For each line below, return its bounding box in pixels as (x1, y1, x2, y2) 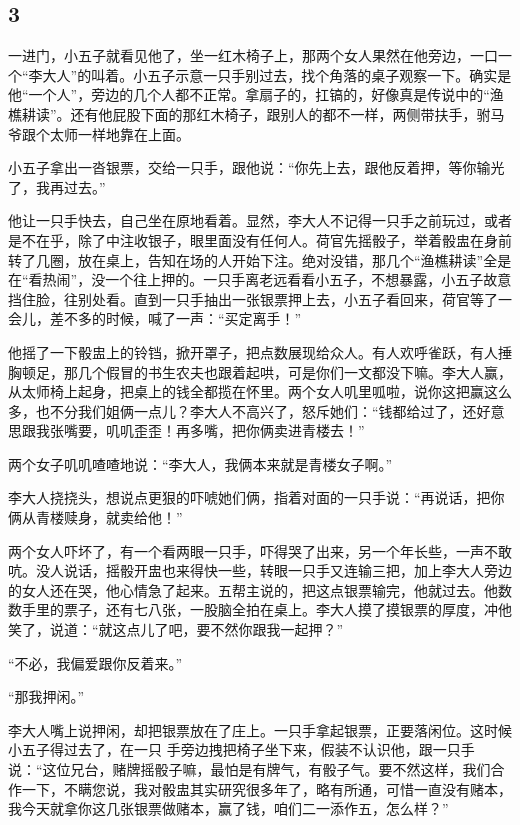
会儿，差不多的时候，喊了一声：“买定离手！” (8, 308, 302, 329)
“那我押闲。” (8, 686, 85, 707)
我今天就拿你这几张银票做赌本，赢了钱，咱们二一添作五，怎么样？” (8, 798, 449, 819)
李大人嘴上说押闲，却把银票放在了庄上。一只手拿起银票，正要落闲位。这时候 (8, 719, 512, 740)
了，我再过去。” (8, 176, 106, 197)
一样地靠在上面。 (77, 123, 190, 144)
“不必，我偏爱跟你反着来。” (8, 652, 183, 673)
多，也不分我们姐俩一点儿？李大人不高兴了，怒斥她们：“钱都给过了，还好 (8, 400, 491, 421)
